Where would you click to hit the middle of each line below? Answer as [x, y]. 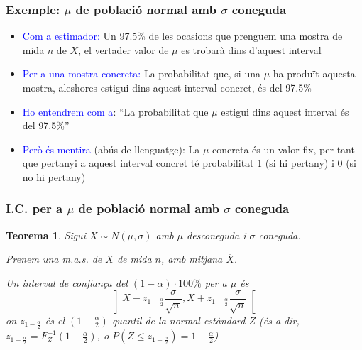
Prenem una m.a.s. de [54, 259]
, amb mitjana [192, 259]
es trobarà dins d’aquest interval [251, 49]
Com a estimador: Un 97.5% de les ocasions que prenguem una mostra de [182, 36]
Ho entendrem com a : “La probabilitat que [115, 111]
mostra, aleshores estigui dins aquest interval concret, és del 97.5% [167, 87]
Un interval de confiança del [67, 282]
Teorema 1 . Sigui [46, 235]
